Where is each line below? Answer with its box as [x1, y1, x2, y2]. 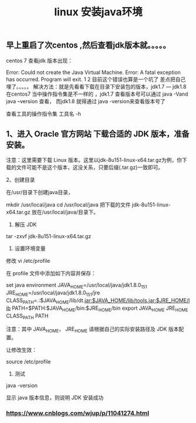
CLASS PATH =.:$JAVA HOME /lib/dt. [6, 297, 85, 305]
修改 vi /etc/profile [6, 258, 50, 265]
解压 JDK [14, 221, 37, 228]
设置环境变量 [14, 245, 46, 252]
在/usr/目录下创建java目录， [6, 189, 74, 196]
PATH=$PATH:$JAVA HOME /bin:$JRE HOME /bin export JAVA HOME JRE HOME [11, 304, 188, 313]
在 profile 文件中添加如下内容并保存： [6, 270, 97, 277]
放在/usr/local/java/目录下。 [32, 209, 99, 216]
